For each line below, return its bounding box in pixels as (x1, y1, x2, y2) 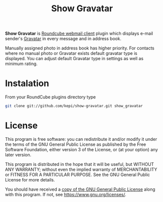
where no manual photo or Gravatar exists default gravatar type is (5, 50, 138, 56)
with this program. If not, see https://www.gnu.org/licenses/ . (5, 191, 126, 197)
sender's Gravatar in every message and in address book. (5, 36, 122, 42)
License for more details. (5, 177, 55, 182)
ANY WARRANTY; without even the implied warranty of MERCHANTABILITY (5, 166, 158, 172)
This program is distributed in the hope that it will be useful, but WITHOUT (5, 161, 154, 167)
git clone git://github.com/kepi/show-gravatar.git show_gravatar (5, 104, 143, 109)
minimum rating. (5, 61, 38, 67)
